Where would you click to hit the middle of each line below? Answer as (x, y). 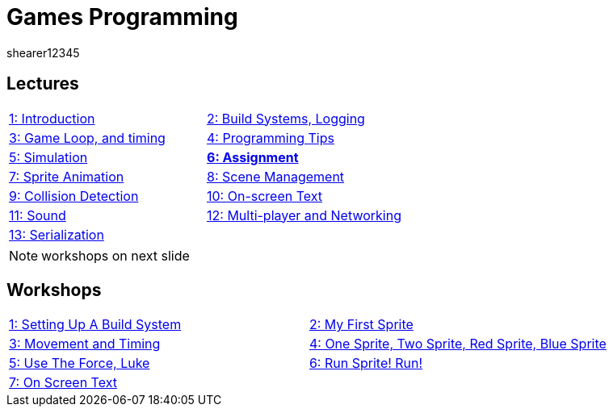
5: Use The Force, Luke (80, 363)
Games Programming (122, 17)
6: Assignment (253, 157)
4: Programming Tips (271, 138)
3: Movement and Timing (85, 344)
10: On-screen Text (265, 196)
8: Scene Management (276, 176)
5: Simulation (48, 157)
